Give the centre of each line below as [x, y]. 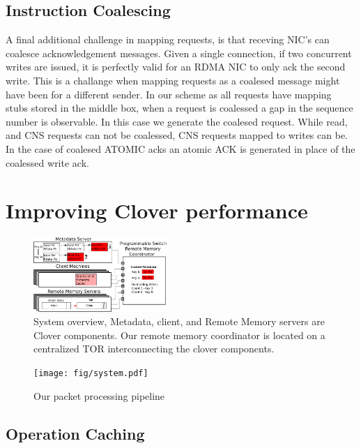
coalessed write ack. [47, 162]
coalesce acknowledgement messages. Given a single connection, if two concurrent [179, 53]
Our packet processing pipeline [99, 395]
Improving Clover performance [157, 210]
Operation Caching [75, 433]
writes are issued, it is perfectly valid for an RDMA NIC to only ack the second [176, 67]
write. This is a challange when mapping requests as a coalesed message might [173, 80]
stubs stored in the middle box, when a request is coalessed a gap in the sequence [179, 108]
